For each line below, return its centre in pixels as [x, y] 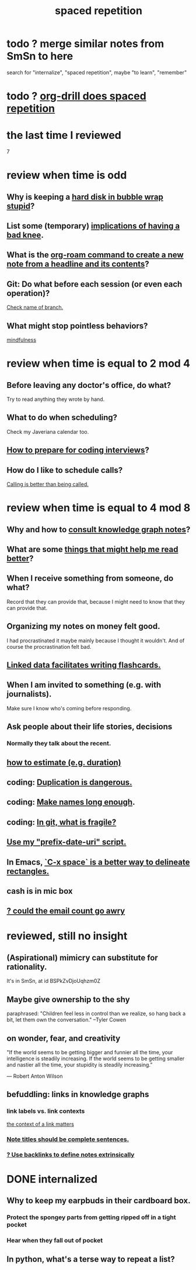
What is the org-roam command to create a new [95, 255]
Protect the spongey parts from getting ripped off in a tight [91, 1217]
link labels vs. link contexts [46, 1111]
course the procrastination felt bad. [49, 646]
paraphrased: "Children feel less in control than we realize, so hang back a [96, 1014]
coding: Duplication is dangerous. [69, 782]
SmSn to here [40, 56]
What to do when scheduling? [62, 418]
